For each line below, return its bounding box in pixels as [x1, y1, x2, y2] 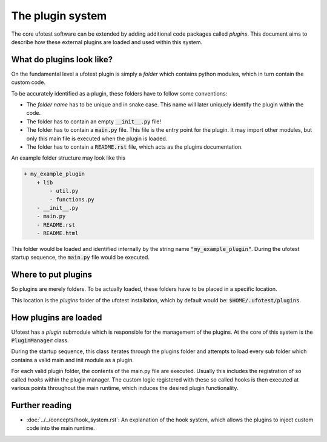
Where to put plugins [11, 270, 93, 280]
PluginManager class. [11, 337, 69, 344]
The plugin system [11, 9, 107, 22]
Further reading [11, 400, 72, 411]
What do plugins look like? [11, 54, 113, 65]
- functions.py [49, 196, 95, 203]
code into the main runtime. [26, 424, 95, 432]
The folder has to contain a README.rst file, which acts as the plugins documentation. [26, 143, 243, 151]
